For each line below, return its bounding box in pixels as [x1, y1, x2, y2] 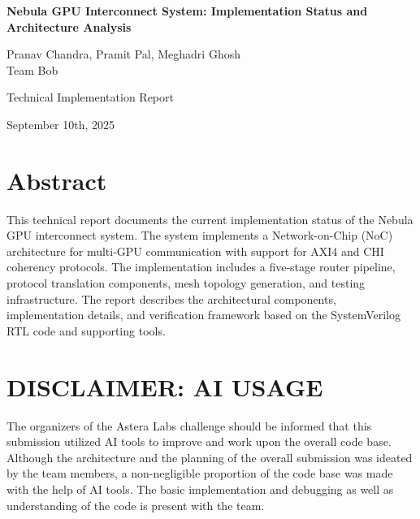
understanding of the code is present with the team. [6, 496, 265, 513]
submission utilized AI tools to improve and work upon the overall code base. [6, 433, 392, 450]
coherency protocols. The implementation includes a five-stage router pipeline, [6, 258, 396, 275]
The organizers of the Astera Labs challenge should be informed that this [6, 417, 372, 434]
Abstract [6, 163, 107, 197]
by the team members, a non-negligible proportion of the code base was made [6, 465, 393, 482]
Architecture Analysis [6, 18, 132, 35]
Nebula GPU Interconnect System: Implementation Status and [6, 2, 368, 19]
